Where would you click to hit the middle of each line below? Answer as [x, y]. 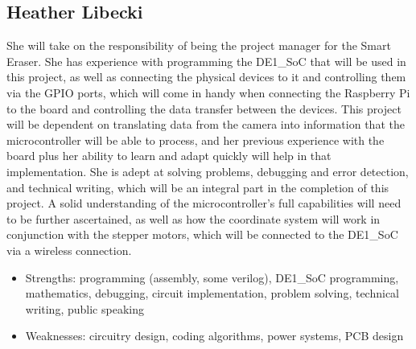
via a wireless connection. [69, 250]
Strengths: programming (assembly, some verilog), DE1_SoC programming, [212, 277]
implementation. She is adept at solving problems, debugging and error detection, [208, 171]
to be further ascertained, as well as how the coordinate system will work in [194, 218]
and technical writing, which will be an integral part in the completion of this [198, 187]
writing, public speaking [84, 308]
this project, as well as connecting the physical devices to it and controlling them [206, 77]
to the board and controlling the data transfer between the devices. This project [204, 108]
